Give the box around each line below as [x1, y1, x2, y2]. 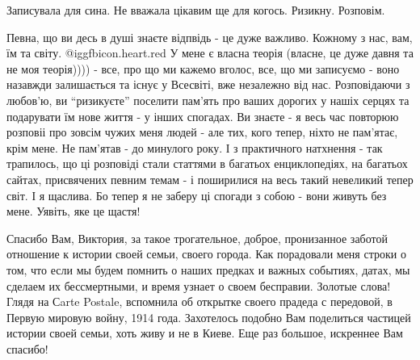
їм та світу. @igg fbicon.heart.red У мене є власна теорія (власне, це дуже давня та [6, 44, 414, 61]
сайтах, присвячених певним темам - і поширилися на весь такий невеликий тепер [6, 170, 414, 187]
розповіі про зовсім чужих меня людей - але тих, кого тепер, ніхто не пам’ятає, [6, 123, 398, 140]
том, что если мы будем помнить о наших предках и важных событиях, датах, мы [6, 261, 410, 278]
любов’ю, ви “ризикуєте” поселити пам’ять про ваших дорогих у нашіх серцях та [6, 91, 409, 108]
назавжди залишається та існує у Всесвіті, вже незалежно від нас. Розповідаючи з [6, 76, 410, 93]
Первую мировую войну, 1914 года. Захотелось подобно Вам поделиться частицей [6, 308, 411, 325]
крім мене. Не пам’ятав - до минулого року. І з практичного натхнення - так [6, 139, 383, 156]
